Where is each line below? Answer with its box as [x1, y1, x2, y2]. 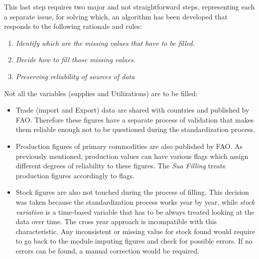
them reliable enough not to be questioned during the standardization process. [15, 124, 255, 134]
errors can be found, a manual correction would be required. [15, 245, 200, 256]
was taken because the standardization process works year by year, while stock [15, 196, 255, 207]
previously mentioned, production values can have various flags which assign [15, 150, 249, 161]
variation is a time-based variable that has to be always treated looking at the [15, 206, 255, 217]
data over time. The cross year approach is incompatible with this [15, 216, 217, 227]
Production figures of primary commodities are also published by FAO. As [15, 140, 243, 151]
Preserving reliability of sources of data [15, 71, 135, 81]
